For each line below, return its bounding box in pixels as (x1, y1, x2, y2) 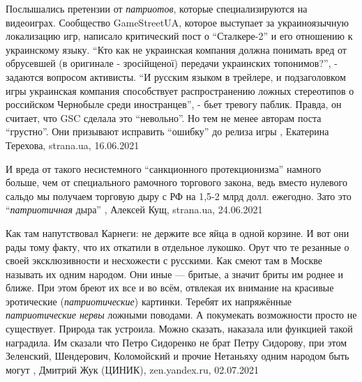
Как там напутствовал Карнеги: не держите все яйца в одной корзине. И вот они (6, 225, 349, 240)
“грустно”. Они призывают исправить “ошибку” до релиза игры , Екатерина (6, 124, 329, 139)
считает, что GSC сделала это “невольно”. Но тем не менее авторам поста (6, 110, 322, 125)
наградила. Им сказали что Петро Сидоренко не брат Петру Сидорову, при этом (6, 335, 347, 349)
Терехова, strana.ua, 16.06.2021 (6, 137, 139, 152)
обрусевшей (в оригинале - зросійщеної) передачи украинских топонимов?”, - (6, 56, 338, 70)
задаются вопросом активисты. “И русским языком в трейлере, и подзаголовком (6, 69, 346, 84)
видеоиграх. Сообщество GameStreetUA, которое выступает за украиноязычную (6, 15, 349, 29)
